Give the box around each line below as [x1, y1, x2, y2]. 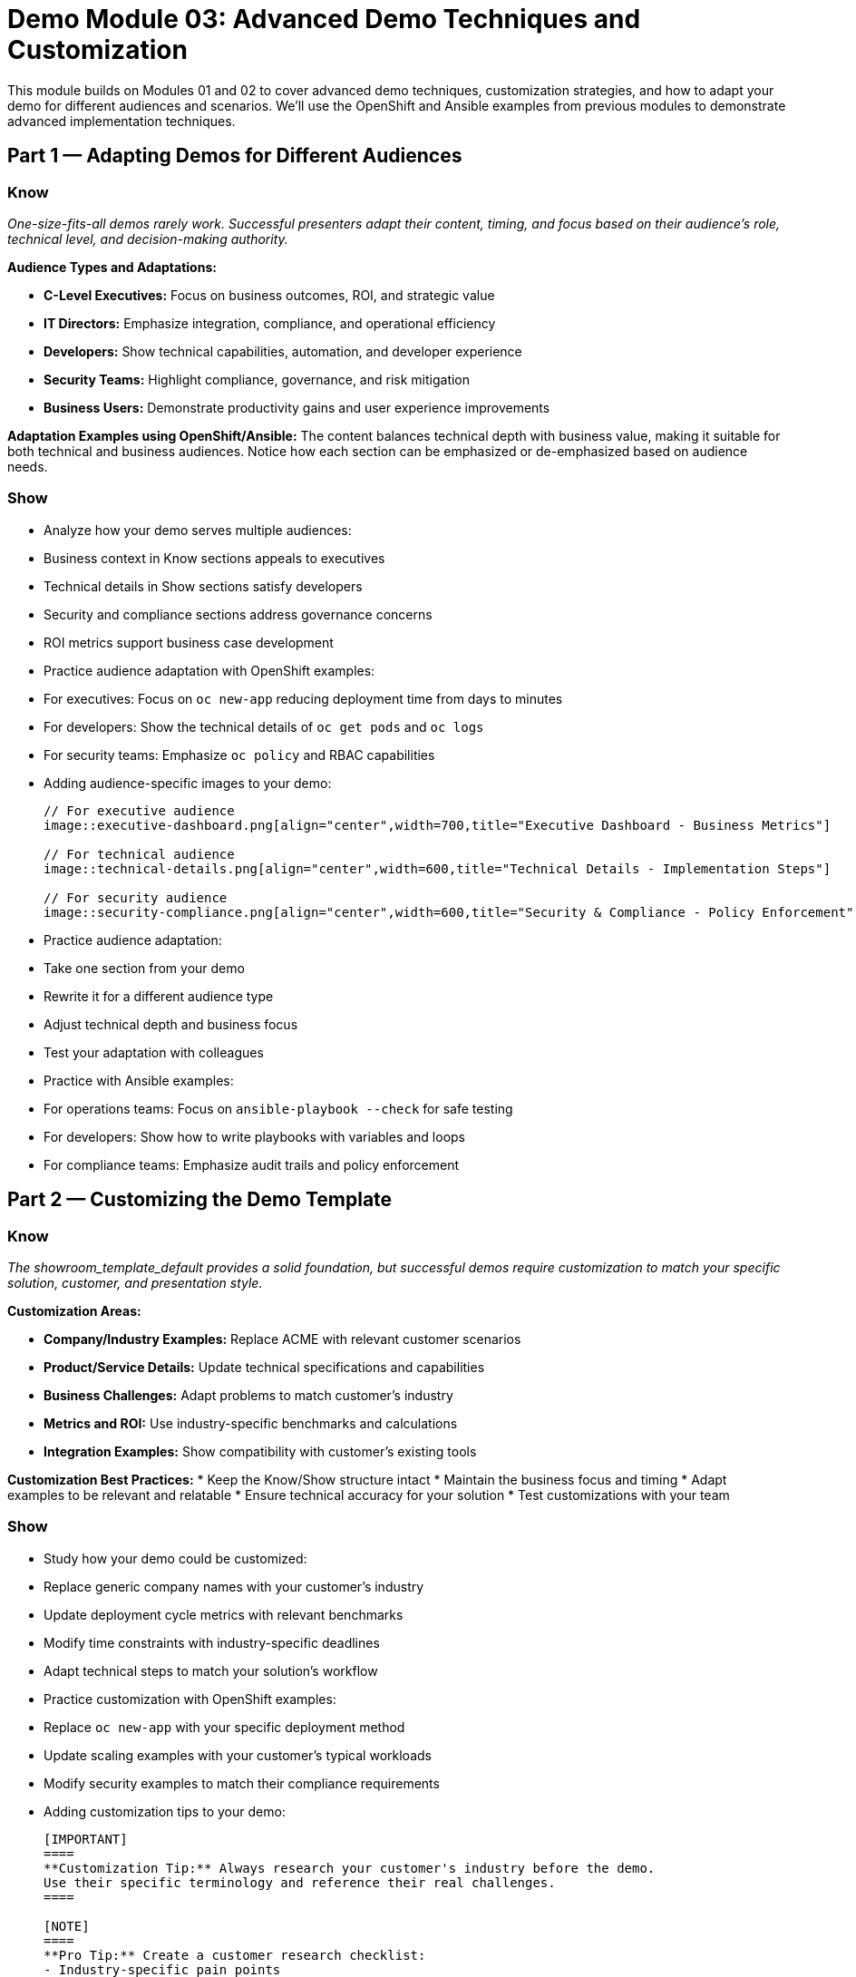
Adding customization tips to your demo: [44, 1803, 286, 1819]
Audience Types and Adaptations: [7, 258, 217, 275]
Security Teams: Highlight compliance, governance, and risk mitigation [44, 371, 471, 387]
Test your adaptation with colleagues [44, 1044, 264, 1060]
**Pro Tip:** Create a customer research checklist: [44, 1947, 426, 1962]
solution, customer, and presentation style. [7, 1274, 263, 1290]
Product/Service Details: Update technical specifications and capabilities [44, 1359, 485, 1375]
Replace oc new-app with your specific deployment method [44, 1719, 405, 1735]
